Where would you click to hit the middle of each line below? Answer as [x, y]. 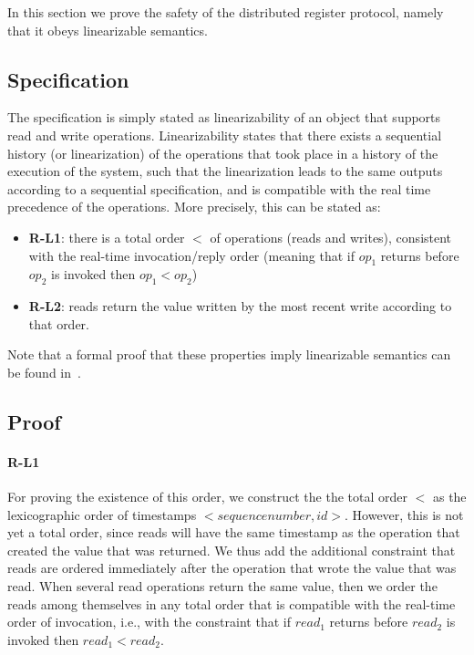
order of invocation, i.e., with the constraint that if [149, 622]
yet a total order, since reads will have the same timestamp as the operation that [234, 532]
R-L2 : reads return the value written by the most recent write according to [240, 306]
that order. [59, 323]
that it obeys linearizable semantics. [108, 30]
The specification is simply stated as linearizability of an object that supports [224, 117]
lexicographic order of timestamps [102, 514]
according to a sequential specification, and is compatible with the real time [219, 188]
